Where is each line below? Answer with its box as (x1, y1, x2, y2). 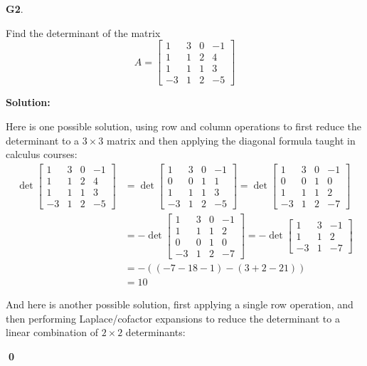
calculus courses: (6, 147, 78, 162)
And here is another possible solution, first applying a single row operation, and (6, 297, 353, 312)
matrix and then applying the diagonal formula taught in (106, 132, 356, 147)
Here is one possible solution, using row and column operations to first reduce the (6, 118, 362, 133)
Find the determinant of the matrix (6, 25, 161, 40)
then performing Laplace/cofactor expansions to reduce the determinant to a (6, 310, 340, 325)
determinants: (125, 325, 186, 340)
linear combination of (6, 325, 98, 340)
